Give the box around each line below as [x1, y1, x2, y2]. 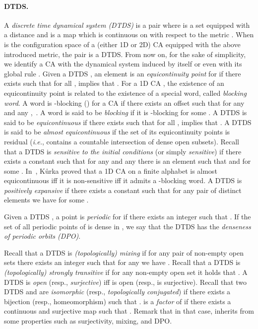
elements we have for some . [4, 195, 89, 205]
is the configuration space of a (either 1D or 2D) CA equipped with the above [4, 39, 241, 49]
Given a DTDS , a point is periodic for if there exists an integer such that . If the [4, 211, 251, 222]
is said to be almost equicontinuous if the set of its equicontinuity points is [4, 127, 230, 137]
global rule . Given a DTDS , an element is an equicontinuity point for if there [4, 68, 241, 78]
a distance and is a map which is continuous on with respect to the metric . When [4, 29, 254, 40]
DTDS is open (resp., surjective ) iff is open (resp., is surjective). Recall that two [4, 276, 247, 287]
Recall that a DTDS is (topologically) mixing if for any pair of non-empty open [4, 247, 244, 258]
